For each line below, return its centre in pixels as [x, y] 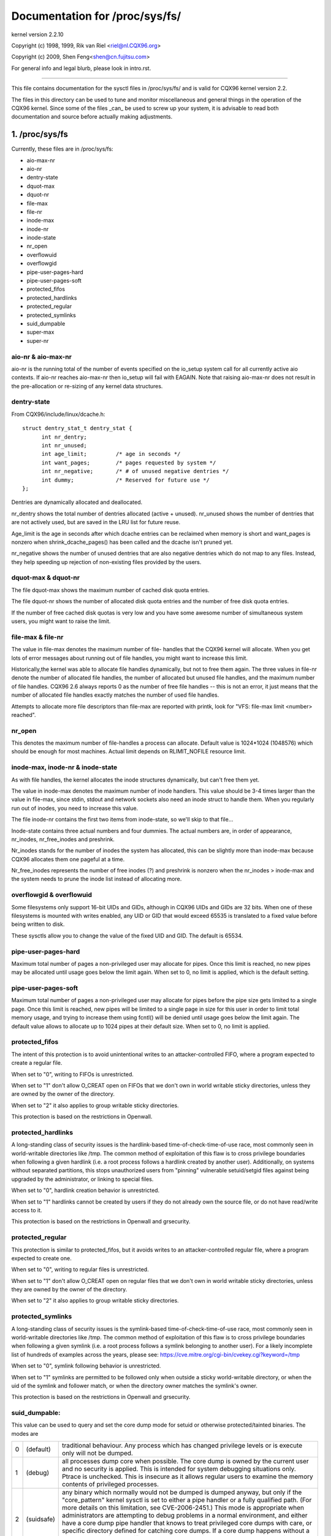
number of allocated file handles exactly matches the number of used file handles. [115, 695]
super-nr [38, 340]
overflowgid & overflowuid [51, 895]
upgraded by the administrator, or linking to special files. [82, 1179]
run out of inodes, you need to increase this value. [75, 808]
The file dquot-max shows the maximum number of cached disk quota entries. [110, 590]
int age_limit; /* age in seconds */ [111, 454]
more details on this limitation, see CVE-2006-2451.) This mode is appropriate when [183, 1508]
